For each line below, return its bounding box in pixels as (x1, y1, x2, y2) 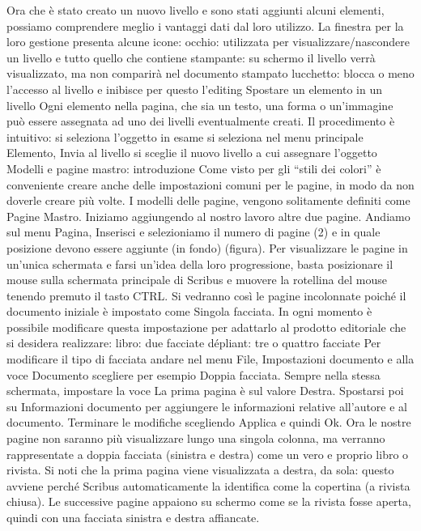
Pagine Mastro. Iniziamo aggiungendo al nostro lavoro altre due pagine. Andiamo (6, 207, 410, 224)
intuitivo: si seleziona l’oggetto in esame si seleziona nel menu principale (6, 128, 364, 145)
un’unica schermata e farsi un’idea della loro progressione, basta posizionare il (6, 255, 393, 272)
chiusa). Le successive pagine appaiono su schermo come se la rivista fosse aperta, (6, 493, 411, 510)
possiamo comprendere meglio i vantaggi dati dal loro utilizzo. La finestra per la (6, 17, 404, 34)
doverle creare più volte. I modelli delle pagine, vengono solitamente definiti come (6, 192, 410, 209)
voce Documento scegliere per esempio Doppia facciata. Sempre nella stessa (6, 366, 381, 383)
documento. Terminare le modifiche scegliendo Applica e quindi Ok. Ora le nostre (6, 414, 411, 431)
